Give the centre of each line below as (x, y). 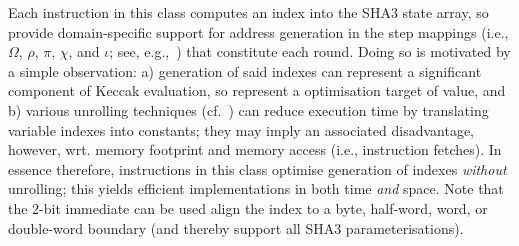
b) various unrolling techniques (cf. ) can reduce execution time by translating (248, 109)
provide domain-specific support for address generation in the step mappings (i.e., (258, 31)
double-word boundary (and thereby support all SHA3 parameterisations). (236, 227)
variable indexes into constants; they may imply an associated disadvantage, (241, 129)
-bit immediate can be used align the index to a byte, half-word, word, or (263, 207)
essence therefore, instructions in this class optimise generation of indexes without (257, 168)
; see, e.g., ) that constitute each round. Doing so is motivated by (310, 51)
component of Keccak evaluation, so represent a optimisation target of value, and (257, 90)
